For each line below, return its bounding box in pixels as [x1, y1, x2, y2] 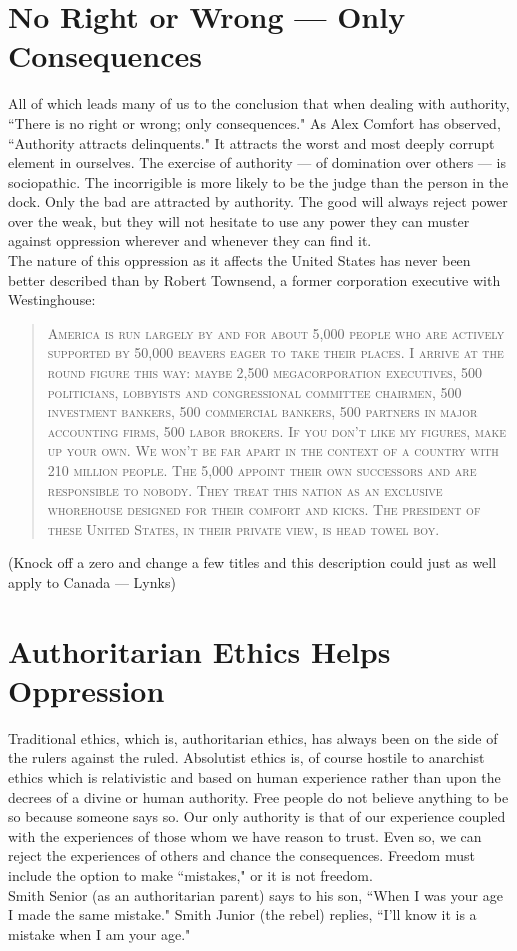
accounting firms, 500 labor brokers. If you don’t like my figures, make [47, 420, 507, 441]
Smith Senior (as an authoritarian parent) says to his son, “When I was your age [8, 884, 503, 905]
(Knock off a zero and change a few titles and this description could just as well [8, 552, 497, 573]
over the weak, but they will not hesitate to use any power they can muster [8, 210, 470, 231]
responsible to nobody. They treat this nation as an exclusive [47, 479, 443, 500]
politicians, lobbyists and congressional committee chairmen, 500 [47, 381, 462, 402]
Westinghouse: [8, 289, 96, 310]
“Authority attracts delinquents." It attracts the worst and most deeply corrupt [8, 132, 495, 153]
